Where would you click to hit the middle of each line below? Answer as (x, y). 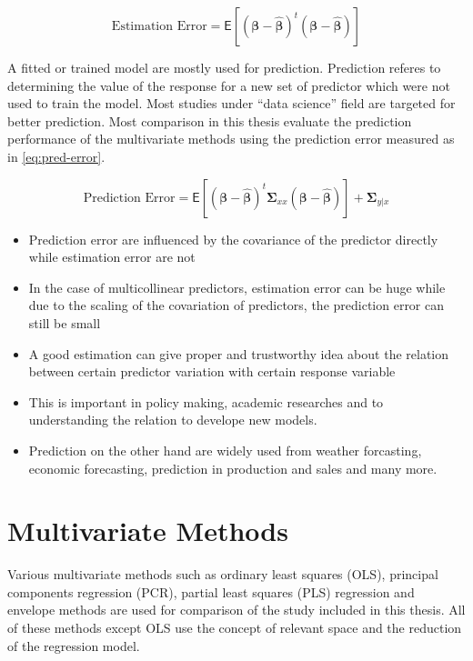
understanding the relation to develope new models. (173, 420)
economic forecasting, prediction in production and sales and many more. (233, 468)
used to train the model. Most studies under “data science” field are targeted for (231, 103)
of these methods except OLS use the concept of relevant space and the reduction (235, 627)
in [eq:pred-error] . (56, 156)
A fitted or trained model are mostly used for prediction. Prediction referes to (224, 67)
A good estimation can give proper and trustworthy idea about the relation (239, 353)
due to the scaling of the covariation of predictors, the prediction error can (236, 305)
